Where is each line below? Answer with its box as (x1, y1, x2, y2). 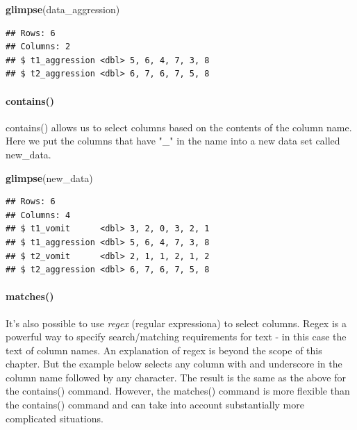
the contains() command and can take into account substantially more (6, 397, 304, 412)
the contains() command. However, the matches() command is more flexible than (6, 383, 350, 398)
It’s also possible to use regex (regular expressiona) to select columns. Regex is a (6, 315, 347, 330)
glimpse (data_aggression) (6, 2, 120, 16)
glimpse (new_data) (6, 170, 93, 185)
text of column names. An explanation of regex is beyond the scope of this (6, 342, 322, 357)
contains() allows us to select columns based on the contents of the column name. (6, 119, 352, 134)
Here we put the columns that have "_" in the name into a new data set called (6, 133, 340, 148)
